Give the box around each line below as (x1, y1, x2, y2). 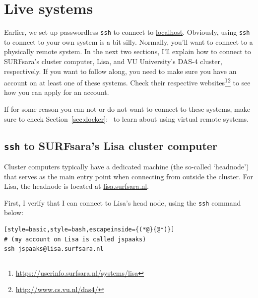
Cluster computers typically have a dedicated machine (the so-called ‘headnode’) (4, 161, 249, 171)
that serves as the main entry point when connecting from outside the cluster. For (4, 171, 254, 181)
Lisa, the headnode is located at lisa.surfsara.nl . (4, 181, 149, 191)
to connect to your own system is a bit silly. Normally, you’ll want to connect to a (4, 36, 253, 47)
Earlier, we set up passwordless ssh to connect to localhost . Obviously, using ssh (4, 27, 250, 37)
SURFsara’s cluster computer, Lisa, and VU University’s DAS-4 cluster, (4, 56, 222, 66)
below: (4, 207, 23, 218)
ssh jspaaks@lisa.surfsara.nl (4, 245, 104, 253)
